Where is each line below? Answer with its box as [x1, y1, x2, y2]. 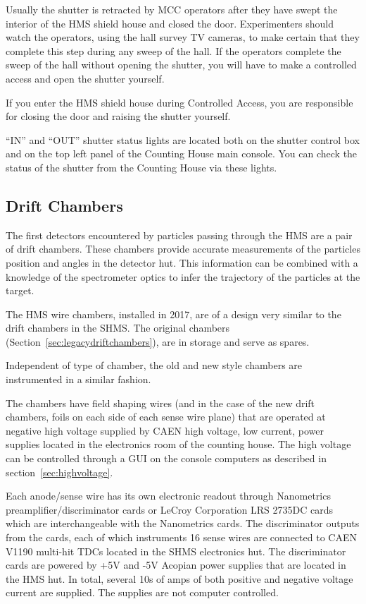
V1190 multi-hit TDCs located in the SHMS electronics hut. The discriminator [6, 543, 346, 558]
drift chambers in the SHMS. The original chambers [6, 320, 230, 335]
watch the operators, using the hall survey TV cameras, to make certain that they [6, 30, 360, 44]
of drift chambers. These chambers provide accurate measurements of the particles [6, 241, 360, 256]
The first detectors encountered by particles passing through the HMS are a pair [6, 227, 353, 242]
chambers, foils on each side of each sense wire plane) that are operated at [6, 409, 326, 424]
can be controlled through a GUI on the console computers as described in [6, 451, 327, 466]
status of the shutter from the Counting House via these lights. [6, 159, 277, 174]
